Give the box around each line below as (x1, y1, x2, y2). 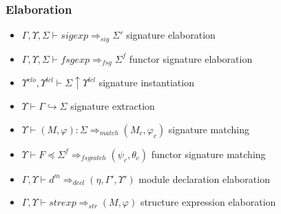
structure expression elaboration (140, 195, 276, 209)
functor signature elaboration (129, 51, 253, 66)
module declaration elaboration (138, 171, 270, 186)
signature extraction (70, 99, 155, 113)
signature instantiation (98, 75, 194, 90)
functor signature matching (151, 146, 266, 161)
